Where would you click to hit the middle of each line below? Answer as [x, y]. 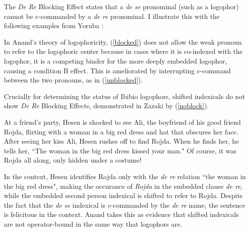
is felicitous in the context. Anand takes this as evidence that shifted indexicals [121, 214]
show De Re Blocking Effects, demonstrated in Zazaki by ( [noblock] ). [106, 106]
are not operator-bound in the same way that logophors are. [93, 224]
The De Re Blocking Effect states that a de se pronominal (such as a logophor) [121, 6]
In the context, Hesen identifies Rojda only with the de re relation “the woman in [125, 176]
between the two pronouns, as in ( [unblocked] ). [73, 80]
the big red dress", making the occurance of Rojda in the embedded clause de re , [123, 186]
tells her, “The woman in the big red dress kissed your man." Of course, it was [120, 150]
